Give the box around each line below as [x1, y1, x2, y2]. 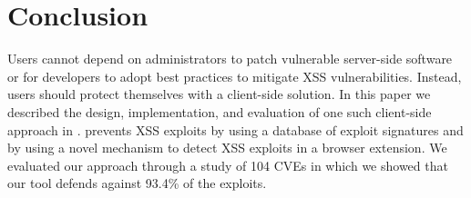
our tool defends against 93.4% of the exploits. [7, 173, 267, 193]
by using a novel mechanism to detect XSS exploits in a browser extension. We [7, 138, 447, 157]
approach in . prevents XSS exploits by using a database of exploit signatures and [7, 120, 464, 139]
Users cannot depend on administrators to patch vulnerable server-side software [7, 49, 453, 68]
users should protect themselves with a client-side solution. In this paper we [7, 84, 431, 104]
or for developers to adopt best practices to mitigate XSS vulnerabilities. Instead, [7, 66, 462, 85]
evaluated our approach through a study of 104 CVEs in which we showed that [7, 155, 448, 174]
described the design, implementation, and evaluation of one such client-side [7, 102, 432, 121]
